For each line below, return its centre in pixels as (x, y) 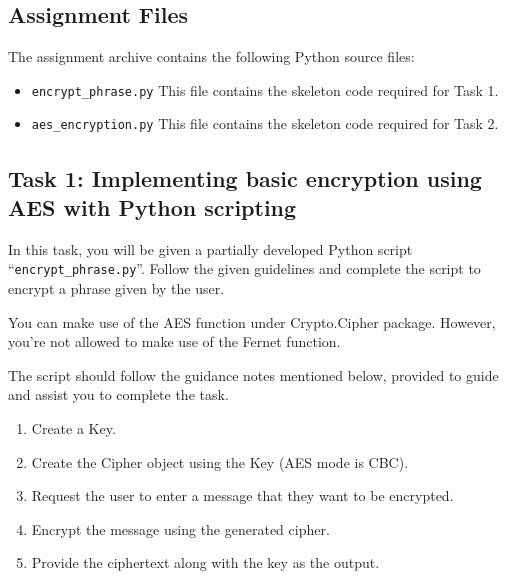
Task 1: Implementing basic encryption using (245, 177)
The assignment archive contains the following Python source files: (211, 56)
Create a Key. (73, 427)
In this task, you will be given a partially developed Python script (210, 248)
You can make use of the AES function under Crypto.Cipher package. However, (252, 321)
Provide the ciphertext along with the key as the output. (205, 562)
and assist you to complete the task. (118, 394)
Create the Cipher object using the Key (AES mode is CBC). (220, 461)
